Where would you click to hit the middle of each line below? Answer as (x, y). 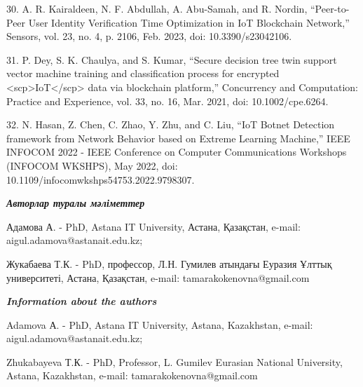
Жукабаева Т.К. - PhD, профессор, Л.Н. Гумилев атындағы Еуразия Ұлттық (169, 263)
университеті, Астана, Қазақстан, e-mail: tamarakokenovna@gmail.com (158, 277)
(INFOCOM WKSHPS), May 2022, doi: (92, 165)
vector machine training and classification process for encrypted (143, 73)
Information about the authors (82, 301)
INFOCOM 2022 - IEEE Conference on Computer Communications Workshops (177, 152)
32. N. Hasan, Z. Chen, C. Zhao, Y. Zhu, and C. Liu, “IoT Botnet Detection (171, 124)
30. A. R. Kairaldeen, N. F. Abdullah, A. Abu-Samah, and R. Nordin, (157, 8)
